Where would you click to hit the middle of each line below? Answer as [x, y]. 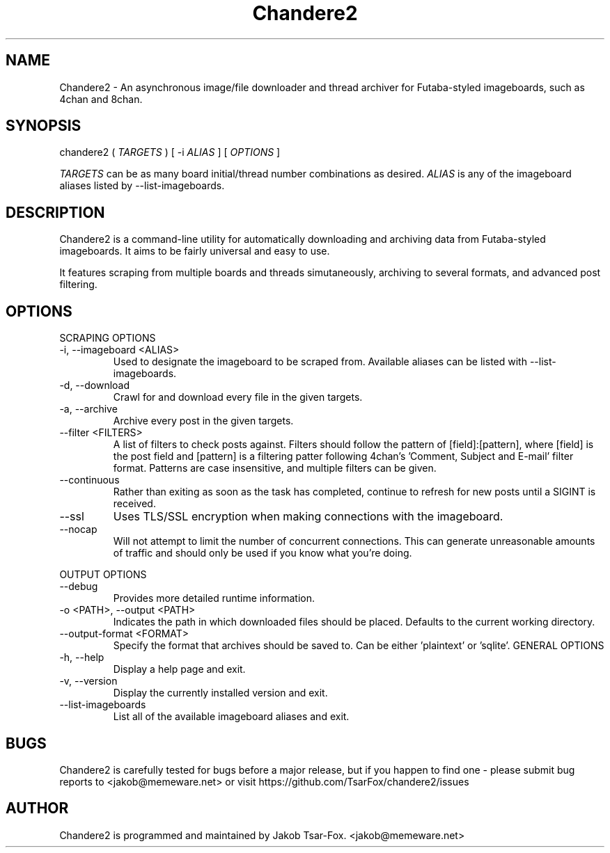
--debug [79, 587]
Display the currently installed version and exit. [220, 693]
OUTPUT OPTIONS [103, 575]
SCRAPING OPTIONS [108, 338]
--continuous [89, 480]
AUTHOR [37, 808]
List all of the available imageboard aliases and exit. [231, 717]
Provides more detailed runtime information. [214, 598]
